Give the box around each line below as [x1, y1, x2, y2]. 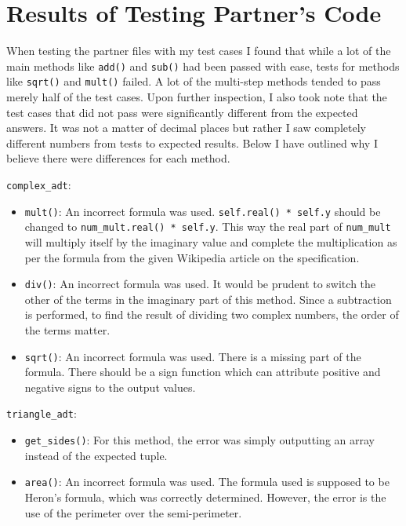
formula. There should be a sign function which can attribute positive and [24, 363, 381, 380]
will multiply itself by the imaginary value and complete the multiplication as [24, 233, 397, 250]
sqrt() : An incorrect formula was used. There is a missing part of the [24, 348, 361, 364]
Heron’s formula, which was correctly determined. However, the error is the [24, 489, 386, 505]
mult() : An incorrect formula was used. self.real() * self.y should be [24, 203, 381, 219]
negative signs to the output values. [24, 378, 196, 395]
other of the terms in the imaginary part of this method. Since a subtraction [24, 290, 392, 307]
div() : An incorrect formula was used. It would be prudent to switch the [24, 276, 376, 292]
